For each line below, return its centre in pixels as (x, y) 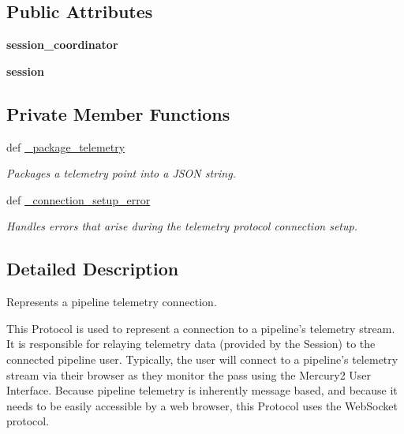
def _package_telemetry (66, 146)
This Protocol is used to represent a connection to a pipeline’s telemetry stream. (201, 328)
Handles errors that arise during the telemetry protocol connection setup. (182, 226)
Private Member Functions (118, 113)
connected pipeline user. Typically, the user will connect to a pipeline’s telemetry (202, 359)
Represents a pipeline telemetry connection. (112, 302)
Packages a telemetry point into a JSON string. (121, 173)
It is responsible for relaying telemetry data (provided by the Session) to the (191, 344)
